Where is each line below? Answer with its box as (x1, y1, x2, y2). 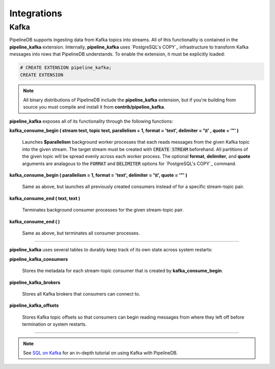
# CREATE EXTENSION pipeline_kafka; (20, 65, 112, 71)
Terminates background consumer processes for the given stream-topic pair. (22, 207, 184, 213)
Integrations (9, 8, 63, 19)
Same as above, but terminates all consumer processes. (22, 230, 140, 236)
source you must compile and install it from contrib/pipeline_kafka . (23, 104, 166, 110)
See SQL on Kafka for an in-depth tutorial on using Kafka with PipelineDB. (23, 350, 178, 356)
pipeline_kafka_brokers (9, 279, 61, 285)
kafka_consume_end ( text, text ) (9, 195, 80, 201)
